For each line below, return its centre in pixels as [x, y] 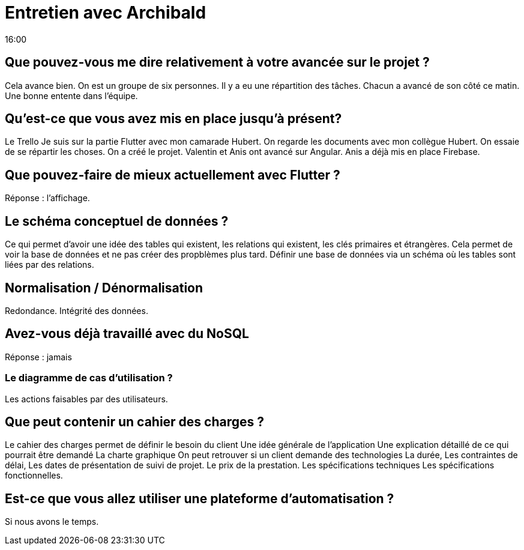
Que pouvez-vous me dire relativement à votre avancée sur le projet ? [217, 62]
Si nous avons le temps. [52, 522]
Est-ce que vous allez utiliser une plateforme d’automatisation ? [200, 498]
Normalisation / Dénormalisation [104, 288]
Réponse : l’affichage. [47, 198]
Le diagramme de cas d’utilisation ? [89, 378]
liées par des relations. [50, 265]
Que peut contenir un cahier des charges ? [135, 422]
